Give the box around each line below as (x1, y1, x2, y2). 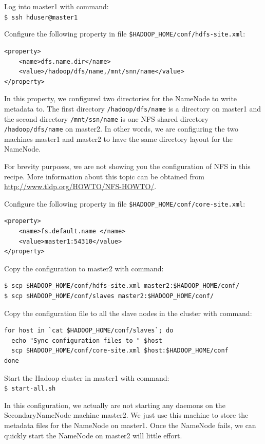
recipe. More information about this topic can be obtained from (4, 171, 204, 181)
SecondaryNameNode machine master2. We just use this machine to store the (4, 410, 249, 420)
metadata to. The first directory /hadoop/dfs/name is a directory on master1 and (4, 103, 261, 114)
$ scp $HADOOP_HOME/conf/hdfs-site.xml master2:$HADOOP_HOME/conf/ (4, 282, 240, 290)
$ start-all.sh (4, 385, 56, 393)
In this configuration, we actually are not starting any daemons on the (4, 399, 225, 410)
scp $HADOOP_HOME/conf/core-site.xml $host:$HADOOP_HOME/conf (11, 347, 229, 355)
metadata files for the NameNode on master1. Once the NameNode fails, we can (4, 420, 256, 431)
